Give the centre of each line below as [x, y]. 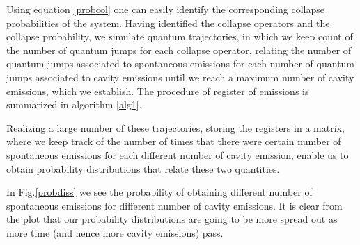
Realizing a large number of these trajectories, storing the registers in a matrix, [175, 127]
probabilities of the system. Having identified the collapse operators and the [168, 23]
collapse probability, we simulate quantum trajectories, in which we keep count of [180, 36]
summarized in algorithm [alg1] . [74, 104]
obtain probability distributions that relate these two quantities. [143, 168]
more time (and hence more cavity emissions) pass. [115, 232]
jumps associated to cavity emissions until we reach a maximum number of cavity [180, 77]
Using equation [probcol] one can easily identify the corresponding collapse [166, 9]
